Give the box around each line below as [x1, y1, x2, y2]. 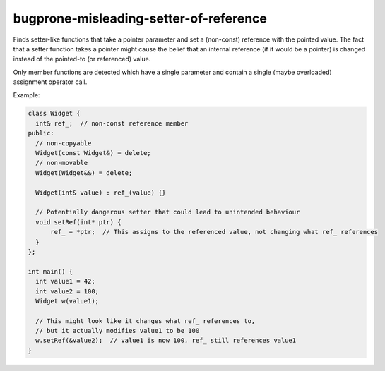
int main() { [28, 267, 73, 275]
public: [28, 129, 54, 138]
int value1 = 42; [35, 277, 95, 286]
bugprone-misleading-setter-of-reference [13, 11, 268, 26]
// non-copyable [35, 139, 92, 147]
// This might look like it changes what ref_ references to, [35, 317, 256, 324]
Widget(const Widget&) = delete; [35, 149, 151, 157]
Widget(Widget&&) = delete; [35, 169, 133, 176]
